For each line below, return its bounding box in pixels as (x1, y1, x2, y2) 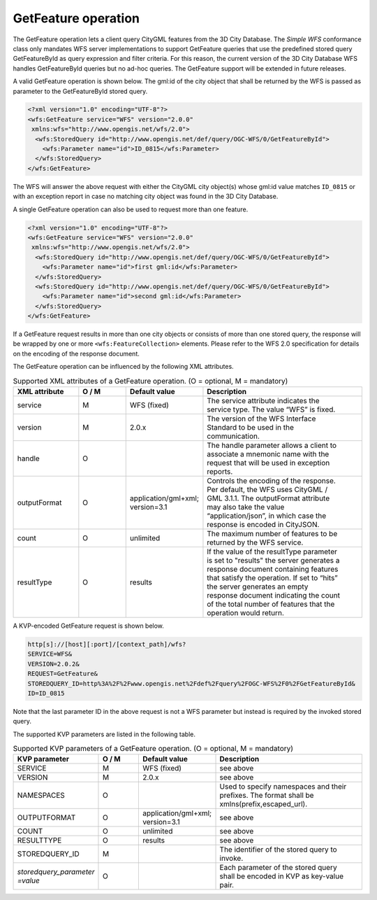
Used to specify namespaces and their (219, 782, 347, 792)
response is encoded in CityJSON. (207, 520, 320, 530)
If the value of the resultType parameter (207, 547, 338, 556)
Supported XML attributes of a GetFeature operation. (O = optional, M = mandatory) (13, 376, 288, 386)
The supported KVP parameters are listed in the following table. (13, 730, 195, 738)
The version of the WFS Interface (207, 414, 316, 423)
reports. (207, 467, 233, 477)
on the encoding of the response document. (13, 349, 140, 358)
